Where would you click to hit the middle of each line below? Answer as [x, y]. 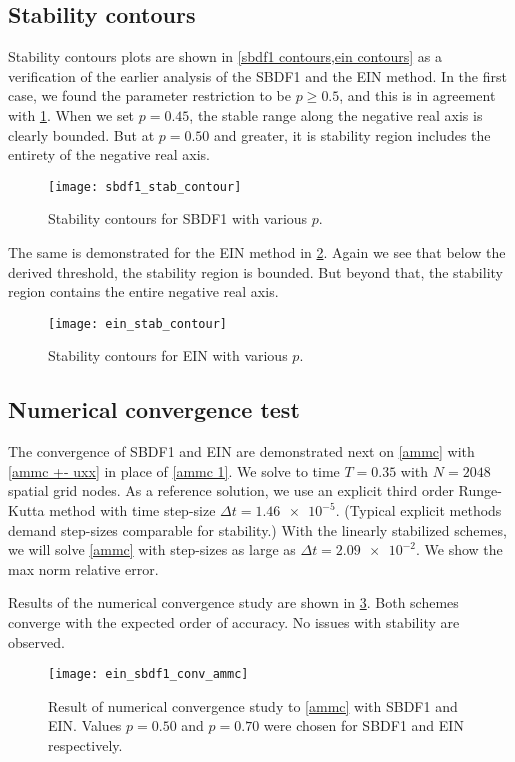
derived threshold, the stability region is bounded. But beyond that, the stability [255, 271]
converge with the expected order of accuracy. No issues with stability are [234, 622]
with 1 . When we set [71, 114]
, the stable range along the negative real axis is [336, 114]
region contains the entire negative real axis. [143, 291]
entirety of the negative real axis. [109, 154]
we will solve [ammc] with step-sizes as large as [152, 549]
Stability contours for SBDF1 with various [178, 218]
